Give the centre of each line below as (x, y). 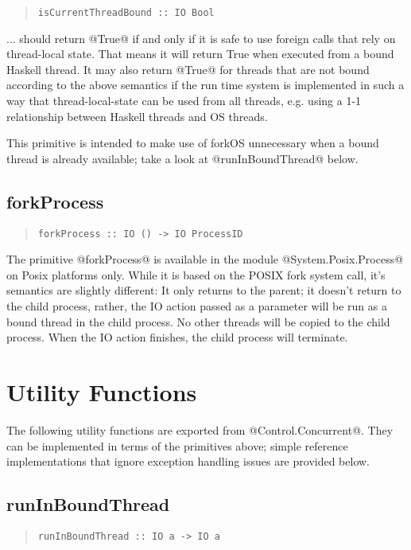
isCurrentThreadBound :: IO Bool (126, 13)
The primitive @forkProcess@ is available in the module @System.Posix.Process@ (205, 259)
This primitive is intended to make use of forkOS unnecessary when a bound (193, 143)
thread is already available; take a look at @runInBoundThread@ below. (182, 158)
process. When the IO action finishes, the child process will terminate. (177, 337)
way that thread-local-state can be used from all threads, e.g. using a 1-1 (184, 101)
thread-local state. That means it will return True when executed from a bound (200, 54)
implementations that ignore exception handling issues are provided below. (188, 461)
